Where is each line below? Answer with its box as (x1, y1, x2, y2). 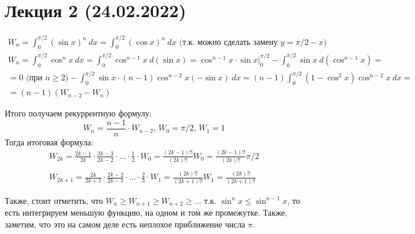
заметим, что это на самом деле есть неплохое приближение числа (5, 217, 245, 230)
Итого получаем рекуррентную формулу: (5, 107, 152, 119)
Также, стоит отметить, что (5, 194, 103, 206)
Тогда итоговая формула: (5, 135, 94, 148)
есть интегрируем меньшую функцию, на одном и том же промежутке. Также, (5, 206, 288, 219)
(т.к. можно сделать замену (179, 38, 278, 47)
